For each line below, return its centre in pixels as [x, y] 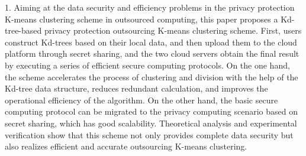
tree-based [23, 30]
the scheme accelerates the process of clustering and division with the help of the [152, 77]
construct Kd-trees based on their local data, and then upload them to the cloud [151, 42]
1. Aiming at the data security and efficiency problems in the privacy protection [150, 7]
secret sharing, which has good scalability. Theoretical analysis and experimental [151, 123]
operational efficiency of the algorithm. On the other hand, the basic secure [141, 100]
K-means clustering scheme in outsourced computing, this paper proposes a [141, 19]
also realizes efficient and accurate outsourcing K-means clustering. [126, 146]
